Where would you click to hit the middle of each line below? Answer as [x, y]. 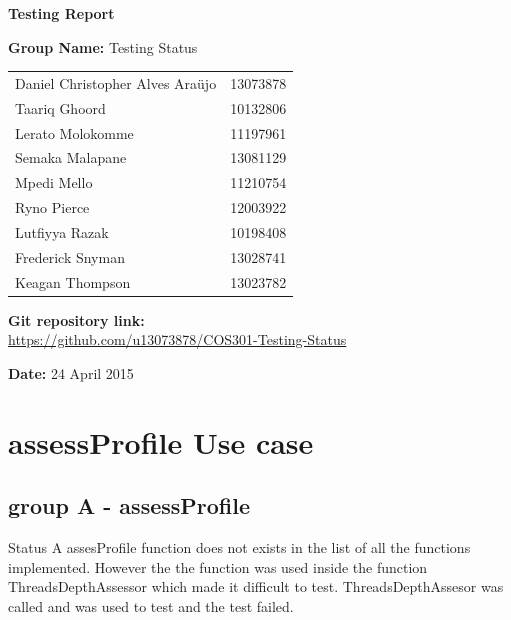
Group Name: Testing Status [103, 46]
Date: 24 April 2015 [71, 372]
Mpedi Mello [54, 182]
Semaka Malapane [71, 157]
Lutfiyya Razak [62, 232]
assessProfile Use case [161, 441]
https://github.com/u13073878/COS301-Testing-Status [177, 339]
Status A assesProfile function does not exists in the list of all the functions [239, 547]
